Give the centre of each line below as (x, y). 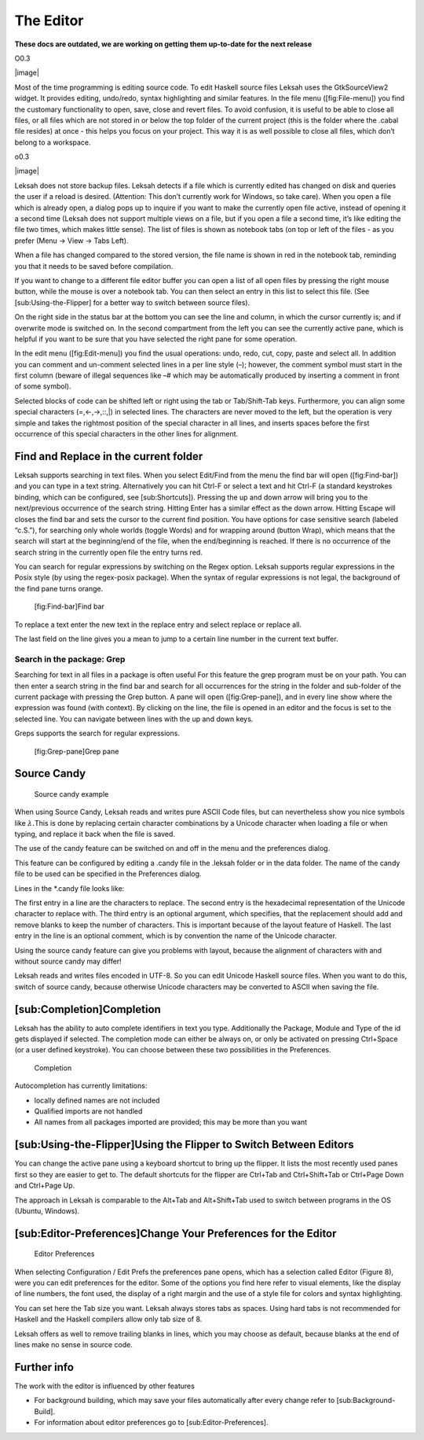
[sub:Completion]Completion (88, 1009)
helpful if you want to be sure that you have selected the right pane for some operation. (156, 339)
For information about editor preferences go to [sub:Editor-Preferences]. (151, 1423)
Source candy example (71, 794)
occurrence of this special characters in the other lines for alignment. (126, 434)
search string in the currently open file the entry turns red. (109, 552)
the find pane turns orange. (59, 588)
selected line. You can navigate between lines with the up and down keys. (134, 719)
